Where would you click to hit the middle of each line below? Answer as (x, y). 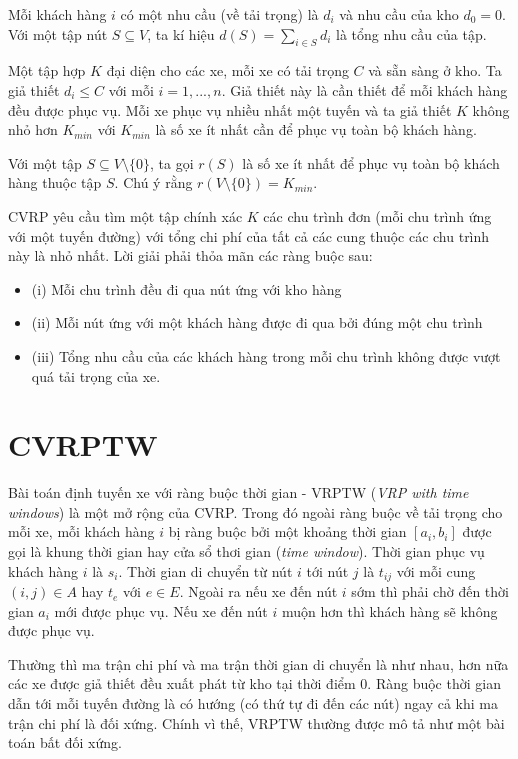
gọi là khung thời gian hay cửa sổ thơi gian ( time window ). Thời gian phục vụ (246, 551)
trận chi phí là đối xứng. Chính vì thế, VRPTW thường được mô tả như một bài (256, 722)
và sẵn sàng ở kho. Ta (435, 70)
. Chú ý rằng (153, 182)
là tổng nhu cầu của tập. (411, 33)
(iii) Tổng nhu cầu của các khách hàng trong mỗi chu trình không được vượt (266, 355)
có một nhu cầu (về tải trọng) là (219, 14)
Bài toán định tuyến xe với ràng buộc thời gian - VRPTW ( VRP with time (238, 492)
